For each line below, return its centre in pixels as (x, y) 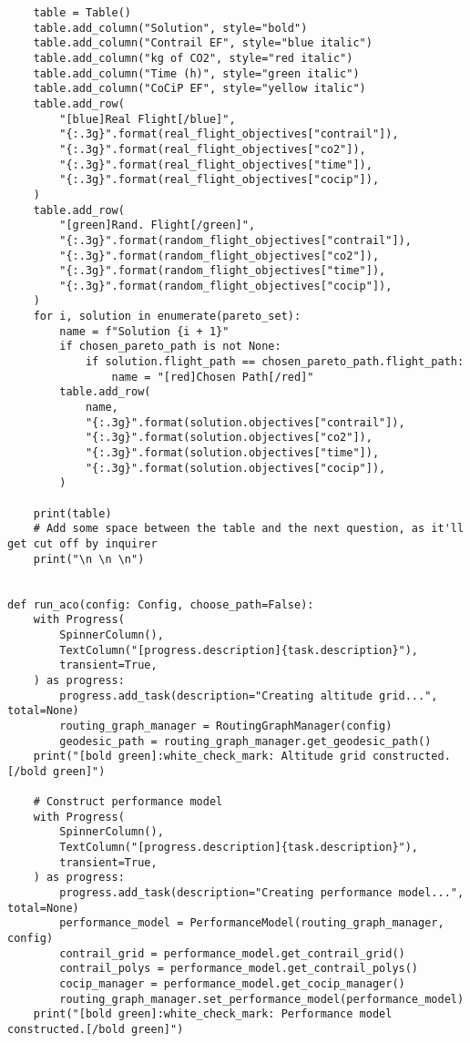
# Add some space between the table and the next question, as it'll (249, 529)
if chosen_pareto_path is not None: (170, 347)
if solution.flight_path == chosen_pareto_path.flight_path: (275, 362)
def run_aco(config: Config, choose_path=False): (161, 604)
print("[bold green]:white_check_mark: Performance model (213, 1014)
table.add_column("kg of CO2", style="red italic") (193, 58)
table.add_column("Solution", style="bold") (170, 28)
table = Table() (82, 13)
